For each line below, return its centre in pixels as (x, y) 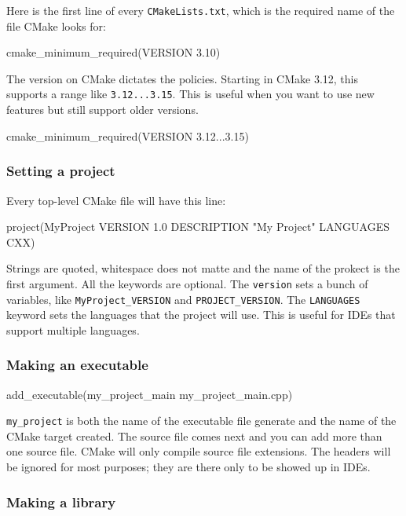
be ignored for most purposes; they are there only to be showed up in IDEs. (188, 467)
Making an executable (77, 365)
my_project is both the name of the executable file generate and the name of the (201, 421)
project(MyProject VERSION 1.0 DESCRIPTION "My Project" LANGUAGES (198, 227)
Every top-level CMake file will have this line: (116, 200)
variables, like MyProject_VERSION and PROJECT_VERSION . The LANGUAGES (183, 299)
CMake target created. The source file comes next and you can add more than (194, 435)
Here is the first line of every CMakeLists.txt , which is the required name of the (201, 10)
